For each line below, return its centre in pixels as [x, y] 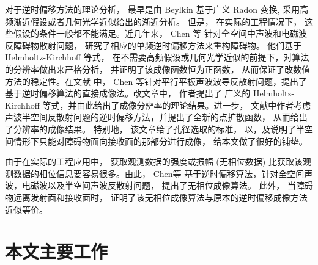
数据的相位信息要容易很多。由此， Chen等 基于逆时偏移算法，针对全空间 [159, 173]
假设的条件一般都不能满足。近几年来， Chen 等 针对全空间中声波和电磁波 [160, 33]
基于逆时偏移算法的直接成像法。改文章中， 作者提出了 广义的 [128, 93]
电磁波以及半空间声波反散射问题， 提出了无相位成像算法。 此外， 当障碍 [167, 185]
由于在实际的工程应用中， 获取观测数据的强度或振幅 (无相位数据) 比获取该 [154, 162]
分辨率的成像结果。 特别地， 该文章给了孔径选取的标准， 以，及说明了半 [159, 129]
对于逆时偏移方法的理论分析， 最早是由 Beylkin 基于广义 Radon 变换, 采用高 [157, 9]
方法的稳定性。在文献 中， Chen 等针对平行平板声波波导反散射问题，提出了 [156, 81]
